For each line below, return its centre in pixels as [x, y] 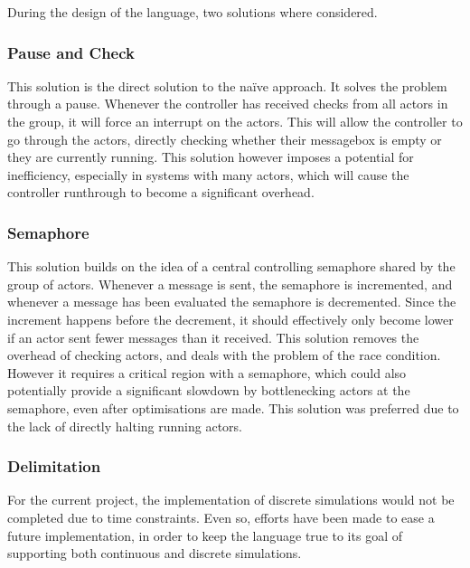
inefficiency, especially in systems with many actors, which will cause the [208, 174]
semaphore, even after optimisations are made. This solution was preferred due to [233, 407]
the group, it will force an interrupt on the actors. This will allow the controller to [235, 121]
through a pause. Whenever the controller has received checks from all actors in [228, 104]
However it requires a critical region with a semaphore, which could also [207, 372]
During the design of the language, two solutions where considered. [193, 12]
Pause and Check [71, 52]
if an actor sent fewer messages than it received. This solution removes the [213, 337]
